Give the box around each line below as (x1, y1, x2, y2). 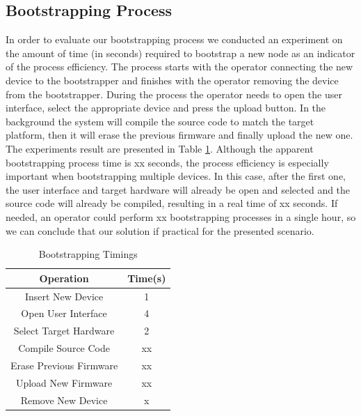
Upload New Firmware (15, 375, 113, 390)
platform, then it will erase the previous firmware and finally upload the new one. (6, 128, 353, 142)
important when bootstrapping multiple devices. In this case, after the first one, (6, 169, 346, 183)
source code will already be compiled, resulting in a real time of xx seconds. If (6, 196, 338, 210)
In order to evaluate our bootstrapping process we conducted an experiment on (6, 32, 343, 47)
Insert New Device (24, 288, 104, 303)
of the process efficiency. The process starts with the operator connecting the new (6, 59, 353, 74)
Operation (39, 270, 89, 285)
